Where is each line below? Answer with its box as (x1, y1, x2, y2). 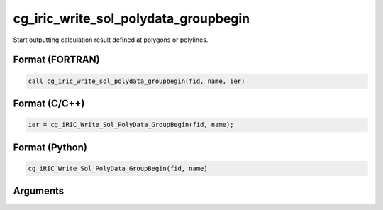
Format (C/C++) (13, 97, 85, 109)
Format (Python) (13, 141, 88, 153)
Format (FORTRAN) (13, 54, 100, 66)
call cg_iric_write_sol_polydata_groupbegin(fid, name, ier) (28, 77, 245, 85)
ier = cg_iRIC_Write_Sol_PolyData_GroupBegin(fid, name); (28, 121, 234, 129)
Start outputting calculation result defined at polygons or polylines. (13, 35, 209, 44)
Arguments (13, 185, 65, 197)
